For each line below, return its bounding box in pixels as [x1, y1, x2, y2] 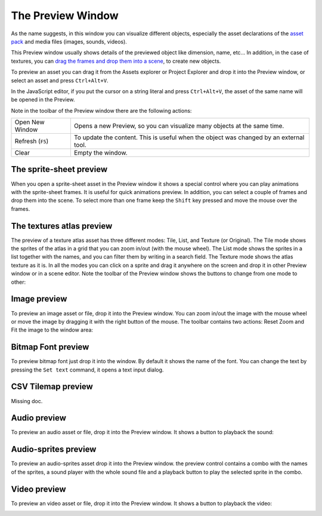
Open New [14, 118, 45, 127]
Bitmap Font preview [11, 342, 89, 352]
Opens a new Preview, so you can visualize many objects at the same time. [73, 122, 284, 130]
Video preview [11, 484, 66, 494]
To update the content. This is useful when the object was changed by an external [73, 133, 305, 142]
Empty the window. [73, 149, 128, 157]
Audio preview [11, 413, 67, 423]
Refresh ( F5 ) [14, 137, 49, 146]
